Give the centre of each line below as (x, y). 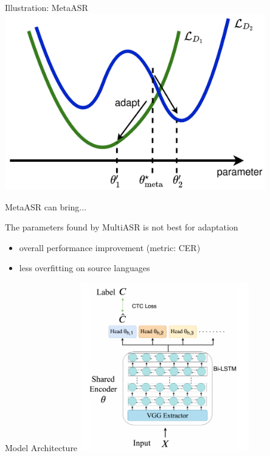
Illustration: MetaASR (47, 7)
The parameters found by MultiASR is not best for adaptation (122, 227)
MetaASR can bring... (46, 206)
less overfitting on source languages (85, 268)
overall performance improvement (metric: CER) (110, 247)
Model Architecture (41, 447)
